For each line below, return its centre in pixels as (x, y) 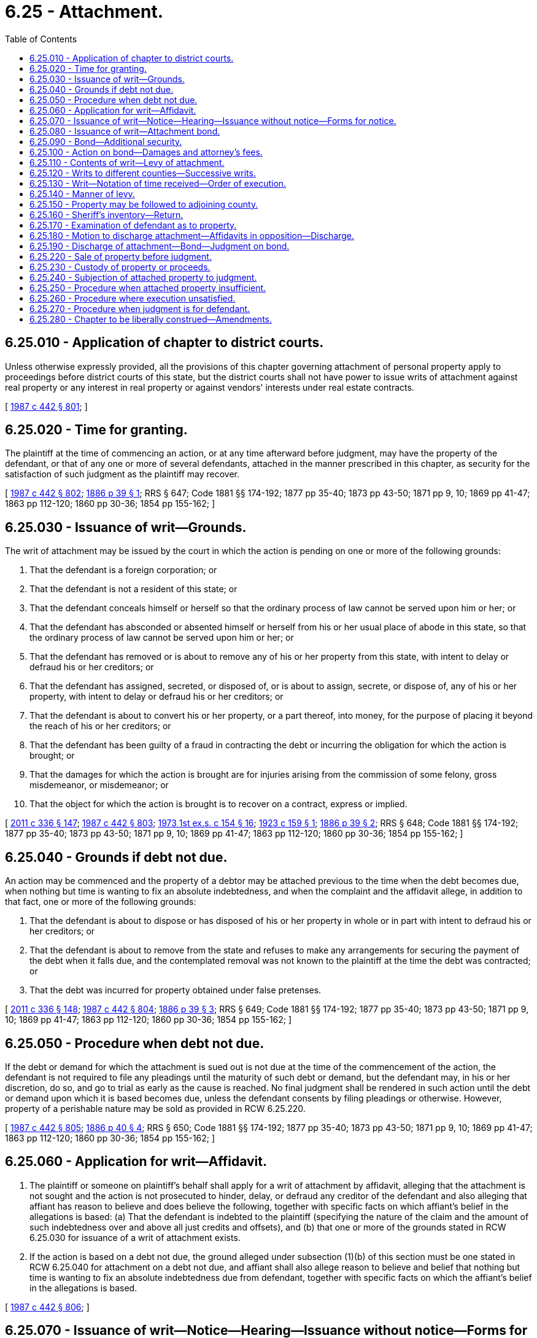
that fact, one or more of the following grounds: (101, 902)
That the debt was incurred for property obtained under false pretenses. (176, 990)
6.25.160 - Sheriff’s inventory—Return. (106, 214)
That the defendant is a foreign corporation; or (123, 570)
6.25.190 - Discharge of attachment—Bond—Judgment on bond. (160, 246)
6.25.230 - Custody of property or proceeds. (120, 267)
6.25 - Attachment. (84, 12)
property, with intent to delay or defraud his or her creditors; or (156, 697)
